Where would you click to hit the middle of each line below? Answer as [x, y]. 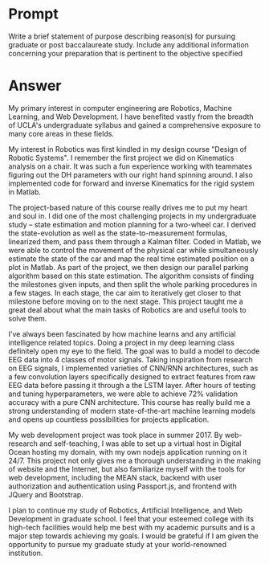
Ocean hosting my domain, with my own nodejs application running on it [128, 452]
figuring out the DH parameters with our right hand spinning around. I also [130, 174]
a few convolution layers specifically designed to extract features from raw [132, 376]
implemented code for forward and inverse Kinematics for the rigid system [132, 183]
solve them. [28, 318]
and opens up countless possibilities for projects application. [109, 419]
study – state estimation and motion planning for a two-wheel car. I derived [132, 224]
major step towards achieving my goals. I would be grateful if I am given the [134, 536]
